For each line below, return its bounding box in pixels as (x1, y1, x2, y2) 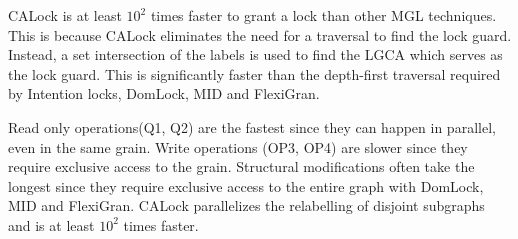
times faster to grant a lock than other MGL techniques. (150, 5, 497, 25)
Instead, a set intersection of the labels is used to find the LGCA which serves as (8, 44, 503, 65)
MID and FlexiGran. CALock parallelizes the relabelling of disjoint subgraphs (8, 195, 485, 216)
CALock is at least (8, 5, 122, 25)
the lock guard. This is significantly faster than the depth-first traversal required (8, 63, 501, 84)
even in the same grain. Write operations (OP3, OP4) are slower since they (8, 136, 468, 157)
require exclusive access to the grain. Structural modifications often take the (8, 156, 475, 177)
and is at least (8, 214, 95, 235)
